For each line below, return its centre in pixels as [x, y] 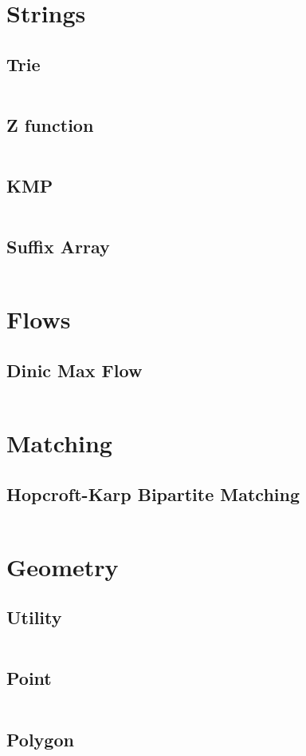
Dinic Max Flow [75, 370]
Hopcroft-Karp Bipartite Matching [153, 493]
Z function [50, 124]
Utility [34, 617]
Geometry [63, 566]
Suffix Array [58, 247]
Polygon [40, 739]
